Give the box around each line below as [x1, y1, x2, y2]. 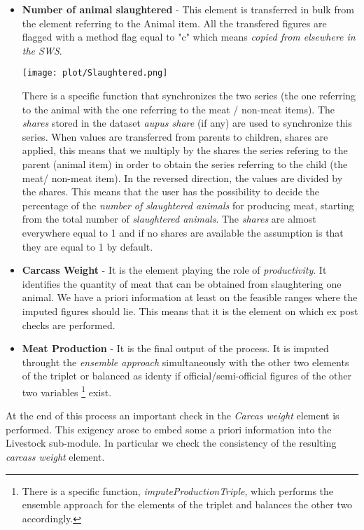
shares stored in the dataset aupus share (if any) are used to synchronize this [22, 116, 352, 130]
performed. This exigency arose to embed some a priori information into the [6, 421, 332, 436]
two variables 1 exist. [22, 382, 112, 399]
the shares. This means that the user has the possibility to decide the [22, 184, 319, 199]
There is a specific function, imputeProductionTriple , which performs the [22, 483, 334, 498]
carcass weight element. [6, 449, 105, 463]
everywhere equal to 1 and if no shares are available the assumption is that [22, 225, 344, 239]
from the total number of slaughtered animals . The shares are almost [22, 211, 316, 226]
